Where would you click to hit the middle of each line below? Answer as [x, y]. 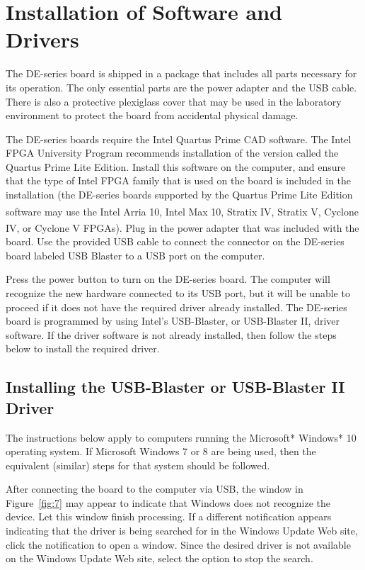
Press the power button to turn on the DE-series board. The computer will [168, 279]
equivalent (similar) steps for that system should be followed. [138, 465]
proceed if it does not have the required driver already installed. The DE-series [176, 307]
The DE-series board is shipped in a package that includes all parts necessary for [181, 73]
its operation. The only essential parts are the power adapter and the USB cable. [181, 87]
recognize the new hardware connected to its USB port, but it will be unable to [178, 292]
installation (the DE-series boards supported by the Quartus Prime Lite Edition [179, 195]
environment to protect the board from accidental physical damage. [152, 115]
